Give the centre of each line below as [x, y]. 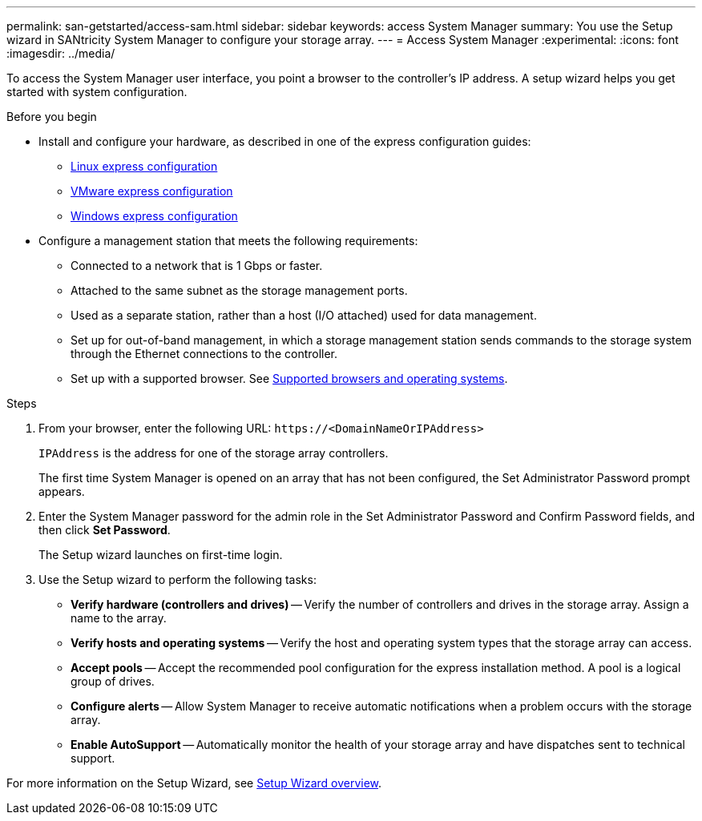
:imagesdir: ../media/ [61, 53]
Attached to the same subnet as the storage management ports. [239, 290]
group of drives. [113, 681]
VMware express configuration [152, 191]
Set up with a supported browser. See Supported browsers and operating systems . [289, 378]
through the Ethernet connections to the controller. [204, 354]
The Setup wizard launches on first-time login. [161, 555]
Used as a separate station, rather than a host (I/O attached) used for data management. [304, 315]
